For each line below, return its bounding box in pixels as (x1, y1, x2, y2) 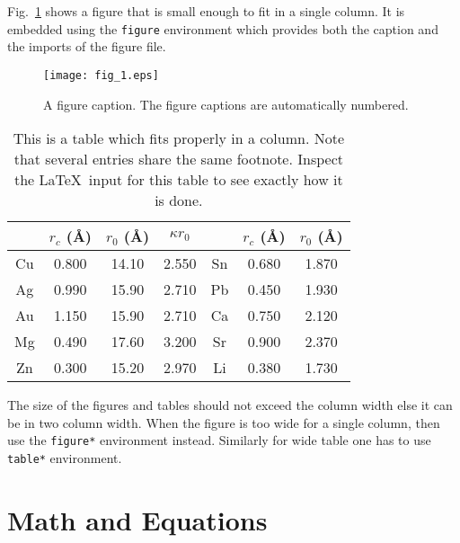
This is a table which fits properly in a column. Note (13, 128, 345, 149)
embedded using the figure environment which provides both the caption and (7, 19, 438, 38)
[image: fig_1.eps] (43, 68, 159, 82)
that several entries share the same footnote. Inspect (13, 148, 343, 170)
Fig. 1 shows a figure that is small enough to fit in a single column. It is (7, 2, 405, 20)
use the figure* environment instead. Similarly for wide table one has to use (7, 431, 431, 450)
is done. (155, 190, 203, 211)
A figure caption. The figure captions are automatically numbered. (43, 94, 409, 113)
